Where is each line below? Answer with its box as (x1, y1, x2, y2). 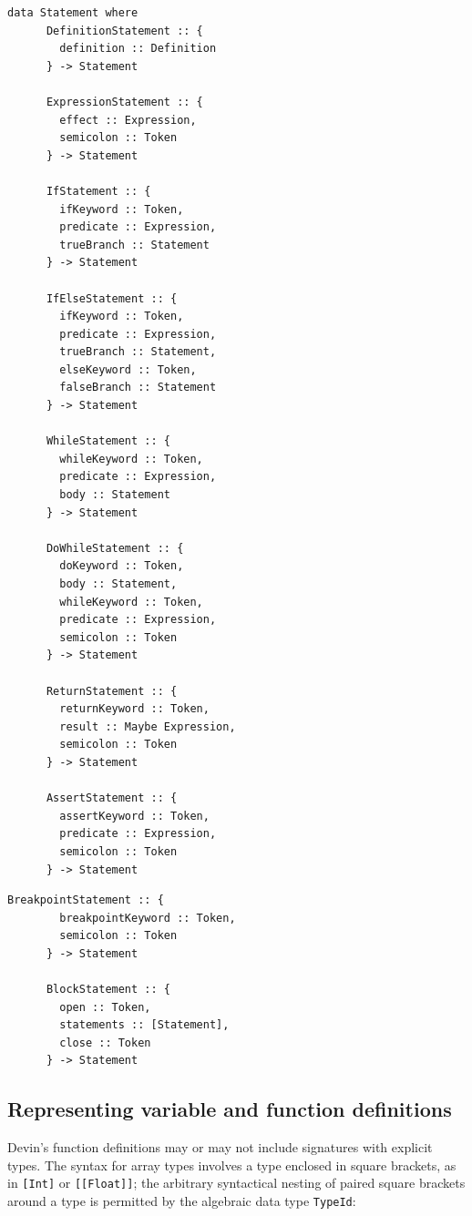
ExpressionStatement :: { (46, 95, 203, 108)
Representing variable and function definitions (7, 1095, 452, 1123)
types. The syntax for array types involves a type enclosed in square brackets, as (7, 1155, 457, 1174)
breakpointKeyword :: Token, (59, 911, 236, 925)
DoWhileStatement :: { (46, 541, 184, 555)
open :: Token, (59, 1000, 151, 1014)
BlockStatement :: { (46, 983, 170, 996)
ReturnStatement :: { (46, 684, 178, 698)
